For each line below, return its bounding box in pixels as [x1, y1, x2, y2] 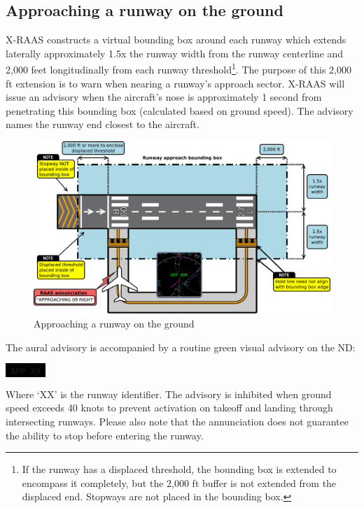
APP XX [10, 367, 41, 377]
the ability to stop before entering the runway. [6, 428, 204, 442]
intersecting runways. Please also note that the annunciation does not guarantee [6, 414, 349, 428]
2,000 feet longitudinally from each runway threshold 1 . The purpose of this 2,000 [6, 60, 351, 77]
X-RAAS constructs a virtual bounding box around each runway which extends [6, 32, 346, 47]
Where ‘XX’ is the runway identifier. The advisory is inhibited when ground [6, 386, 332, 401]
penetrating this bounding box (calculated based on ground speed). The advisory [6, 103, 353, 118]
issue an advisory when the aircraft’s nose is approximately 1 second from [6, 90, 322, 104]
